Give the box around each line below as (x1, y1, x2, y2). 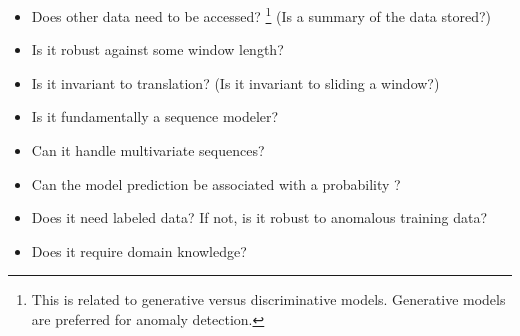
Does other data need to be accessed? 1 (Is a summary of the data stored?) (31, 3, 492, 26)
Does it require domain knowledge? (31, 240, 247, 261)
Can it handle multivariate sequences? (31, 140, 265, 161)
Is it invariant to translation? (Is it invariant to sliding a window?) (31, 72, 440, 93)
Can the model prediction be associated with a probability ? (31, 173, 401, 194)
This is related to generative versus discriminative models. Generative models (31, 289, 506, 310)
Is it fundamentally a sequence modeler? (31, 106, 279, 127)
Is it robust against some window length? (31, 39, 284, 60)
